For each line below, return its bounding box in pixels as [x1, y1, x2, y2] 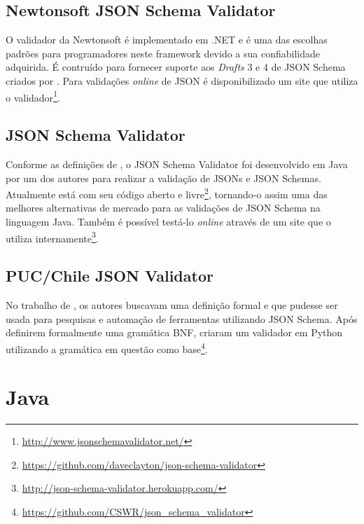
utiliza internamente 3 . [6, 228, 99, 245]
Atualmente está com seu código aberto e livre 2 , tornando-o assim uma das [6, 185, 328, 201]
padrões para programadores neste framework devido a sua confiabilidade [6, 46, 320, 60]
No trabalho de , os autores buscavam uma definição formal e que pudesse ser [6, 298, 338, 312]
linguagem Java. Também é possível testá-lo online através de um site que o [6, 214, 331, 229]
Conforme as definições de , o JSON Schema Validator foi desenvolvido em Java [6, 157, 348, 172]
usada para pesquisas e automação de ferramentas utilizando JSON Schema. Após [6, 311, 358, 326]
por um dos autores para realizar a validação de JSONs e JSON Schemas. [6, 170, 321, 185]
